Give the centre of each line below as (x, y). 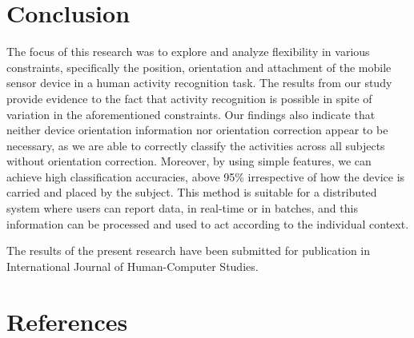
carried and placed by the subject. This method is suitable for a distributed (192, 192)
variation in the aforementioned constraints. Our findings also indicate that (191, 114)
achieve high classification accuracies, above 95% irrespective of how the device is (206, 176)
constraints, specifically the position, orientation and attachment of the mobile (199, 67)
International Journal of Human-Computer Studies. (133, 266)
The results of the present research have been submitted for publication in (189, 251)
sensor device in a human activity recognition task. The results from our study (199, 83)
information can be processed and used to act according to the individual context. (208, 223)
